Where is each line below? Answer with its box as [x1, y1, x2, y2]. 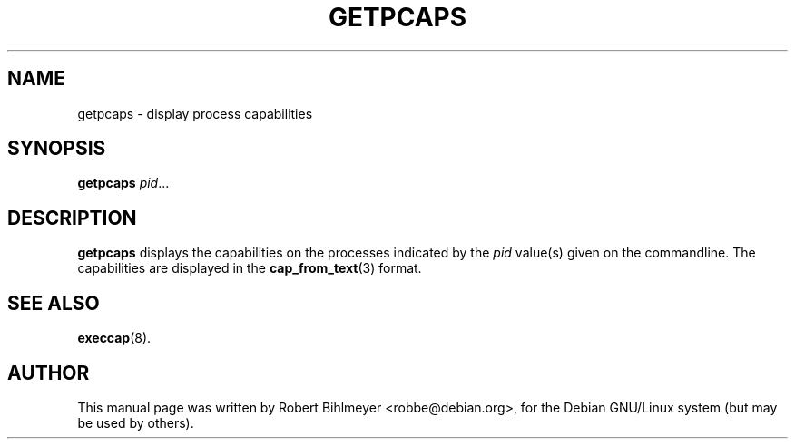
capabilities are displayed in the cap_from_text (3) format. [77, 260, 422, 276]
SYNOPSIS [7, 137, 106, 160]
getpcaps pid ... [77, 175, 170, 191]
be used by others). [77, 414, 194, 431]
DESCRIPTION [7, 206, 137, 229]
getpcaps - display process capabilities [77, 105, 313, 121]
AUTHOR [7, 361, 90, 384]
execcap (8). [77, 330, 152, 346]
